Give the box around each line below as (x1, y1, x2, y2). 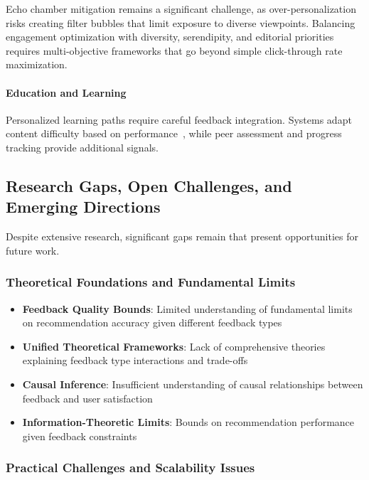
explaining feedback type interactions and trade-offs (22, 353, 248, 368)
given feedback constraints (22, 428, 137, 443)
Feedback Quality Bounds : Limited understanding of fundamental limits (22, 301, 353, 316)
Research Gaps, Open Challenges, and (6, 174, 292, 196)
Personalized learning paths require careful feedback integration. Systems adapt (6, 112, 352, 127)
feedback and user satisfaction (22, 390, 153, 405)
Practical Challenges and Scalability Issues (6, 459, 255, 476)
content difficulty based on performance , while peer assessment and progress (6, 126, 342, 141)
